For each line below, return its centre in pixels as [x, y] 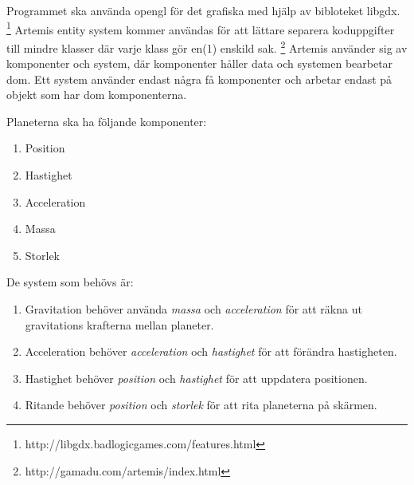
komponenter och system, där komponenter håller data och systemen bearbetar [200, 63]
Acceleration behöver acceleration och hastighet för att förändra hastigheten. [211, 351]
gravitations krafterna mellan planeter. [119, 324]
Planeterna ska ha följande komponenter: [107, 121]
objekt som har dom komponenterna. [97, 95]
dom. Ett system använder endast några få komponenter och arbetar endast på [199, 79]
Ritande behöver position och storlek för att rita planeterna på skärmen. [201, 405]
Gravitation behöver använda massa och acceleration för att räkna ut [193, 309]
